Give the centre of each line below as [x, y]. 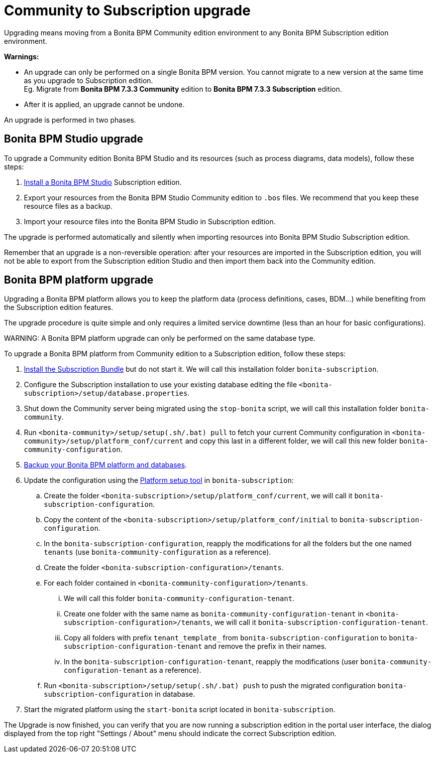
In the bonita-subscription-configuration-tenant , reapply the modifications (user [211, 662]
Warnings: [22, 56]
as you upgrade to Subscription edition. [89, 80]
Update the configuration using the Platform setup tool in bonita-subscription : [159, 480]
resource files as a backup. [68, 206]
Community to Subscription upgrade [127, 10]
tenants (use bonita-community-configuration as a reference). [158, 552]
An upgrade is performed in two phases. [70, 120]
